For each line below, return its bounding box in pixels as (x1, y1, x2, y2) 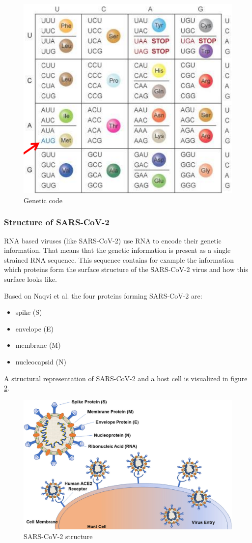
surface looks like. (4, 273, 57, 284)
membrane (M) (15, 340, 61, 350)
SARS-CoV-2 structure (24, 531, 93, 542)
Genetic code (24, 195, 63, 205)
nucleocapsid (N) (15, 356, 66, 366)
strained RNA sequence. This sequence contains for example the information (4, 254, 234, 265)
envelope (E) (15, 323, 54, 333)
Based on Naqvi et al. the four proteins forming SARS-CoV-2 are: (4, 290, 202, 301)
